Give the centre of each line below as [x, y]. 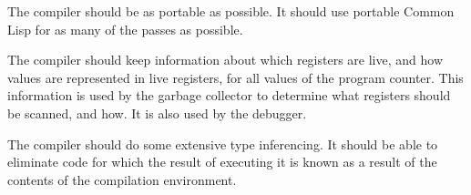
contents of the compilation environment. [122, 179]
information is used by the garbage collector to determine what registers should [229, 95]
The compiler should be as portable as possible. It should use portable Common [231, 11]
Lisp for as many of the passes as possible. [125, 29]
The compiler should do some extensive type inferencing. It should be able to [223, 144]
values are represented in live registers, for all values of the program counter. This [235, 77]
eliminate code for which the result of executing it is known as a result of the [222, 162]
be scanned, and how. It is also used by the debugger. [157, 113]
